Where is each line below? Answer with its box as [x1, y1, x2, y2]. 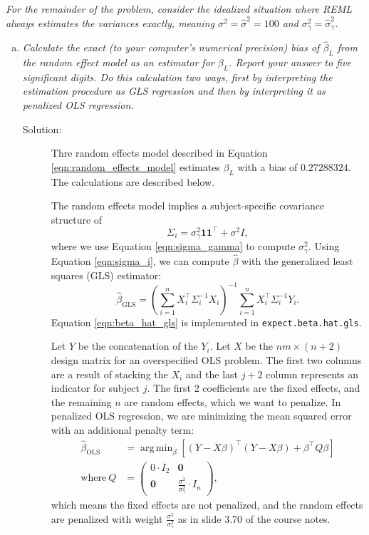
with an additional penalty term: [51, 422, 194, 437]
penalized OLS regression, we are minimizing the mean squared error [51, 408, 352, 423]
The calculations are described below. [51, 174, 215, 189]
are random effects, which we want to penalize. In [124, 394, 341, 409]
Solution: [22, 121, 62, 136]
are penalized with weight [51, 511, 163, 526]
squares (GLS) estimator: [51, 267, 162, 282]
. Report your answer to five [229, 55, 351, 70]
